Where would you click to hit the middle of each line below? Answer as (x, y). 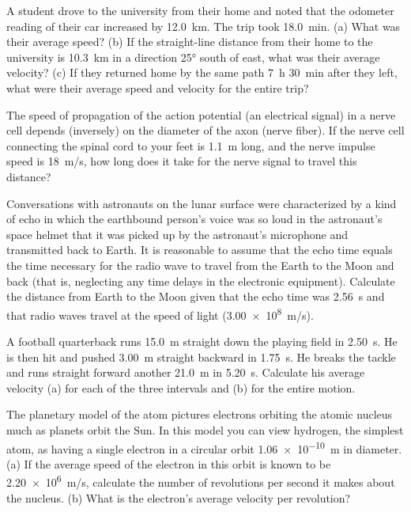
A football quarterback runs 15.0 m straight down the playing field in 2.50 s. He (202, 341)
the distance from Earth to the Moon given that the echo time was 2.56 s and (196, 296)
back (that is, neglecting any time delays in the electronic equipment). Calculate (201, 281)
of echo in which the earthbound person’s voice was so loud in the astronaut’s (194, 219)
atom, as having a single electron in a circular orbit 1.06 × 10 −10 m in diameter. (204, 447)
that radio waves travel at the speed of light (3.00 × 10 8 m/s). (160, 313)
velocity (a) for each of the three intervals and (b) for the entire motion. (181, 387)
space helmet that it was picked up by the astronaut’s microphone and (177, 234)
